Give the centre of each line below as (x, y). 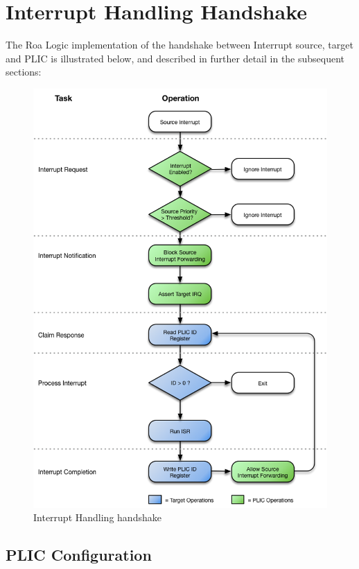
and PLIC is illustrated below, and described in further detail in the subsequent (175, 58)
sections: (24, 72)
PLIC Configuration (79, 555)
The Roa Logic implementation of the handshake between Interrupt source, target (179, 45)
